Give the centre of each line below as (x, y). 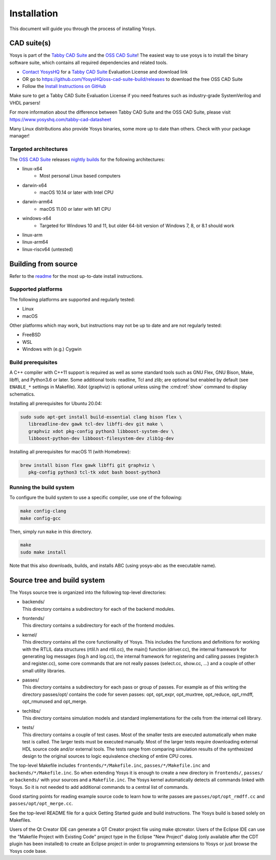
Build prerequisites (33, 362)
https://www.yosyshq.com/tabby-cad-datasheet (60, 119)
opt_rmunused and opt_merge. (55, 701)
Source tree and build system (57, 580)
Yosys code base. (28, 851)
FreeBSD (31, 335)
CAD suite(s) (30, 43)
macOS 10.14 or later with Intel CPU (77, 192)
